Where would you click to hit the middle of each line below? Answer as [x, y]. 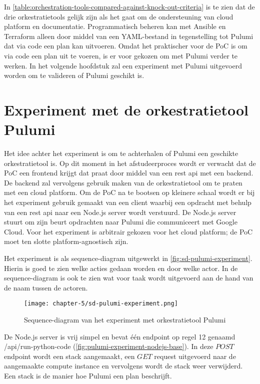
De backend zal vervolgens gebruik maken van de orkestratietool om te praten [123, 182]
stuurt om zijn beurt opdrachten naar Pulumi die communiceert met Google [121, 222]
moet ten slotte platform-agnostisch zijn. [66, 241]
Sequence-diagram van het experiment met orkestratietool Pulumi [125, 320]
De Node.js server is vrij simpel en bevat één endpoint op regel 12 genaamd [120, 336]
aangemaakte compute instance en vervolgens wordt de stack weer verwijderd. [123, 366]
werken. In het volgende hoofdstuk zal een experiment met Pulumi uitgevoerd [123, 65]
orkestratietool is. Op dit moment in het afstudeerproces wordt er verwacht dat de [130, 163]
